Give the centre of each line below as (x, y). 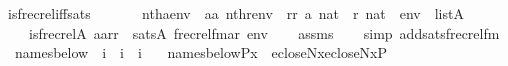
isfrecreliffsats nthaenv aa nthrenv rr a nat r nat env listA (235, 13)
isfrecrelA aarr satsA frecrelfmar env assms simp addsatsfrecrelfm (264, 32)
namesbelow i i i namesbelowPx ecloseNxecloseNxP (201, 52)
